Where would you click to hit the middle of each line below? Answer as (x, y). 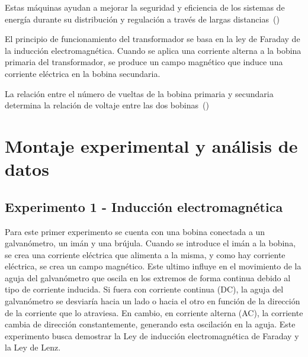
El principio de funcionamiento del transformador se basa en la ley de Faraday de (153, 39)
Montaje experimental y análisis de (151, 145)
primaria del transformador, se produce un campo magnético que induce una (144, 62)
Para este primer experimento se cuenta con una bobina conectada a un (135, 231)
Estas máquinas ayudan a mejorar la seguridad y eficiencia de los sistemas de (145, 7)
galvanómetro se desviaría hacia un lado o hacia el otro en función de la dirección (153, 301)
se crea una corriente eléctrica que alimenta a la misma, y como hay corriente (145, 254)
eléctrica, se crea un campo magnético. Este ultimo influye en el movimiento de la (153, 266)
